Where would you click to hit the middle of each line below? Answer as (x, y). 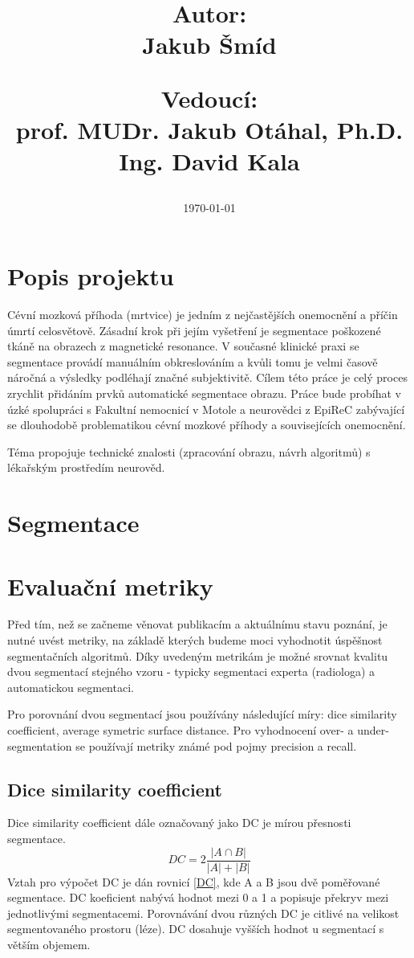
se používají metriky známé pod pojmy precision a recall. (216, 745)
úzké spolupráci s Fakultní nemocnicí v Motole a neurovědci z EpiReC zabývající (206, 409)
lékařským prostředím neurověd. (86, 467)
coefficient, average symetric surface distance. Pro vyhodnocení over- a (181, 730)
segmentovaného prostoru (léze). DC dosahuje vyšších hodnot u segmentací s (196, 929)
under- (373, 730)
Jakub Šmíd (209, 44)
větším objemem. (49, 945)
